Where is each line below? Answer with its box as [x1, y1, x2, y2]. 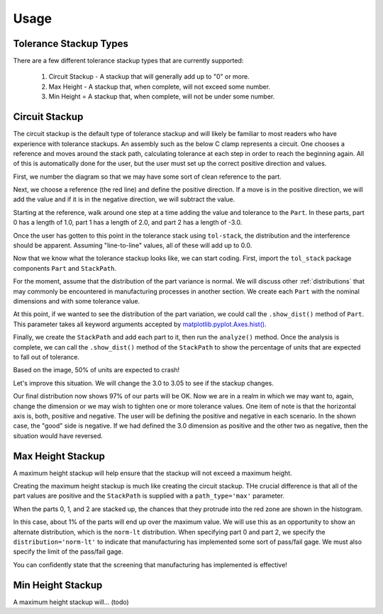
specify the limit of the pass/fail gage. [13, 547, 124, 556]
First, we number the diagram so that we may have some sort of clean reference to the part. [13, 172, 282, 181]
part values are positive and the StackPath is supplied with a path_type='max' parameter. [13, 491, 285, 500]
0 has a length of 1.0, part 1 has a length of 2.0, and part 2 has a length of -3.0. [13, 218, 243, 227]
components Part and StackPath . [13, 264, 117, 272]
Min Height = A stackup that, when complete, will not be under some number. [48, 92, 275, 101]
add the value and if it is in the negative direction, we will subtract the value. [13, 195, 235, 203]
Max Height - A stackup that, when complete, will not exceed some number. [48, 82, 271, 91]
